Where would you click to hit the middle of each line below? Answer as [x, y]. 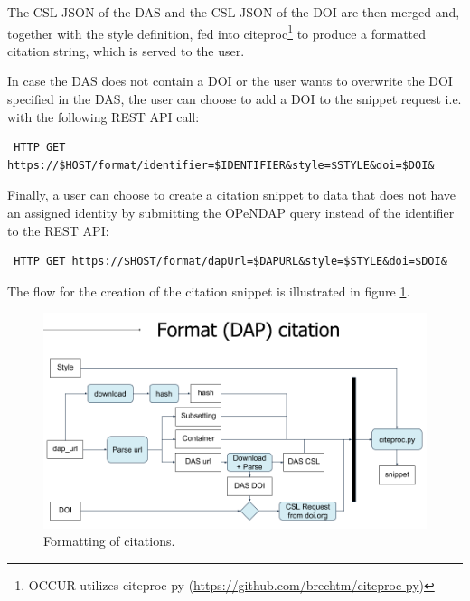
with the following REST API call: [103, 116]
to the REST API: [58, 230]
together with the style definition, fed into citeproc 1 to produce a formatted [217, 32]
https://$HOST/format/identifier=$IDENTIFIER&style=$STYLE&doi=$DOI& [221, 165]
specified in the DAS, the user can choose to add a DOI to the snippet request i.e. [235, 99]
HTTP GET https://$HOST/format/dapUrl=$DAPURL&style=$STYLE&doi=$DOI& [230, 262]
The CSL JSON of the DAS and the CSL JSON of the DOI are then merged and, [234, 12]
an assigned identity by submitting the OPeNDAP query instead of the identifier [231, 212]
